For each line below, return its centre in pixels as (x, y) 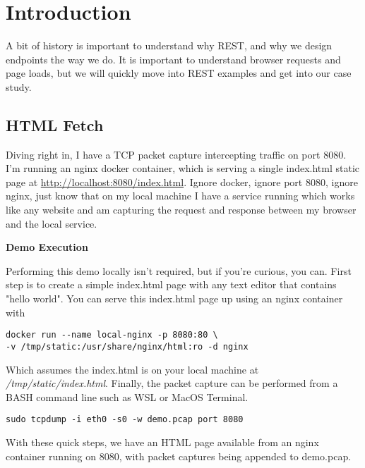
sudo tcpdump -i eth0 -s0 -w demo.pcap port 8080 (125, 420)
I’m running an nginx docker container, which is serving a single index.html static (182, 168)
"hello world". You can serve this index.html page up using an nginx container (174, 298)
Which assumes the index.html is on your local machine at (132, 369)
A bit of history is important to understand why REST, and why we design (169, 45)
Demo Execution (47, 247)
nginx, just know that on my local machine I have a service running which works (180, 196)
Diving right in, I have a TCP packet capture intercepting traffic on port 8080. (176, 154)
